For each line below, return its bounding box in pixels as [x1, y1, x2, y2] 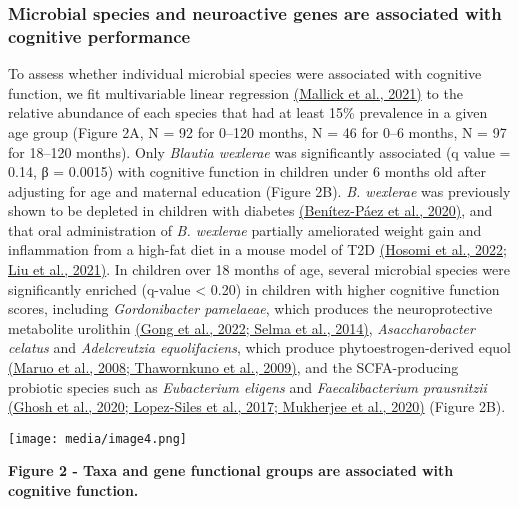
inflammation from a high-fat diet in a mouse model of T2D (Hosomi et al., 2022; [8, 239, 507, 260]
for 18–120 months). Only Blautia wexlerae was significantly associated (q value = [8, 141, 511, 162]
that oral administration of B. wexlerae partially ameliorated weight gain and [8, 219, 482, 240]
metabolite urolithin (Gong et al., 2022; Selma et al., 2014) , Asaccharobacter [8, 317, 475, 338]
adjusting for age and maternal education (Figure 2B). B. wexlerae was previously [8, 180, 511, 201]
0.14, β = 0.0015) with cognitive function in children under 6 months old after [8, 161, 486, 182]
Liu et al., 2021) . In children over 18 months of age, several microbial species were [8, 259, 510, 280]
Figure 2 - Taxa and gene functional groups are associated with [8, 460, 454, 481]
